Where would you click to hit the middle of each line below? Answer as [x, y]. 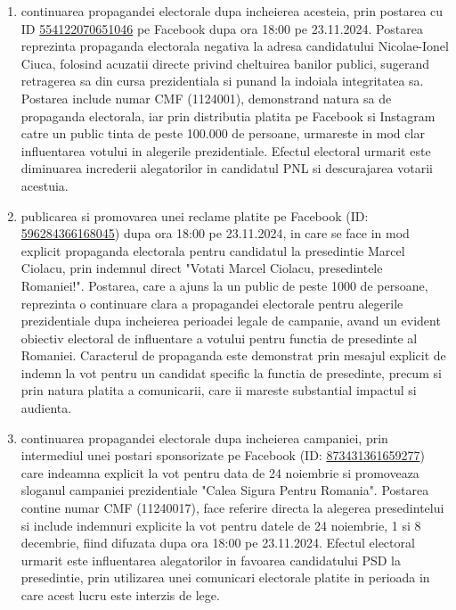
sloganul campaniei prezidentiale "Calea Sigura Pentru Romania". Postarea [225, 490]
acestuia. [45, 185]
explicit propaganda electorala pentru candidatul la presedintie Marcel [213, 250]
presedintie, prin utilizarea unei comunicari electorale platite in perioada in [225, 577]
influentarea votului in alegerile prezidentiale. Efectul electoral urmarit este [226, 150]
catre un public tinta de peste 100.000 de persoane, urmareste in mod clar [223, 133]
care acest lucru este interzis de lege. [120, 595]
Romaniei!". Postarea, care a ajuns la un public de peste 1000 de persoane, [224, 285]
